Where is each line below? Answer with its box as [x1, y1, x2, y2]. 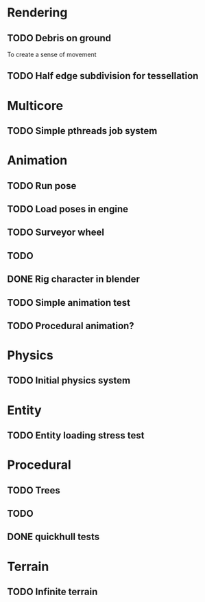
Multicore [7, 98, 64, 113]
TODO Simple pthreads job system [7, 125, 158, 137]
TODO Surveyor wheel [7, 227, 105, 238]
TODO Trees [7, 484, 60, 496]
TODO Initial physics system [7, 375, 131, 386]
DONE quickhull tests [7, 531, 100, 543]
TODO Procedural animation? [7, 320, 135, 331]
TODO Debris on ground [7, 32, 112, 44]
